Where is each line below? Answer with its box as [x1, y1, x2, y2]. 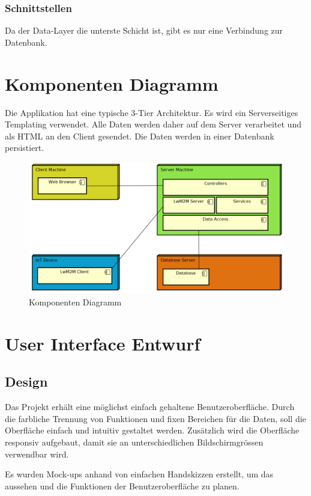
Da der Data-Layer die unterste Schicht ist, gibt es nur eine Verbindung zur [5, 24, 283, 37]
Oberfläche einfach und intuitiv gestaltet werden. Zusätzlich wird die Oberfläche [5, 424, 300, 436]
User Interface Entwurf [5, 331, 201, 355]
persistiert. [5, 141, 44, 154]
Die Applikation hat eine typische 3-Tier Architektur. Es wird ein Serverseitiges [5, 106, 298, 118]
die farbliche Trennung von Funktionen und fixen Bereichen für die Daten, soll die [5, 412, 306, 424]
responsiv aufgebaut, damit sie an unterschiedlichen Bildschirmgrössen [5, 435, 264, 448]
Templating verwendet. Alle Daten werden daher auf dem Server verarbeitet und [5, 118, 301, 130]
